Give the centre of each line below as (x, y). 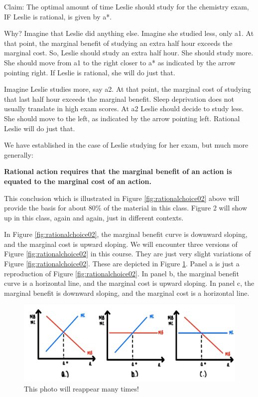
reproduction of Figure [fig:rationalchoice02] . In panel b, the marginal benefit (122, 273)
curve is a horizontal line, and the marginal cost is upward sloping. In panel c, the (129, 283)
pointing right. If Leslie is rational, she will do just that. (90, 72)
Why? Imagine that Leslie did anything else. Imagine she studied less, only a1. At (129, 33)
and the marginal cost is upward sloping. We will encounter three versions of (121, 244)
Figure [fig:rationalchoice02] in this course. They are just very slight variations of (128, 254)
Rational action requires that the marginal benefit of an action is (118, 171)
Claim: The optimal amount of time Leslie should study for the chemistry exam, (127, 6)
